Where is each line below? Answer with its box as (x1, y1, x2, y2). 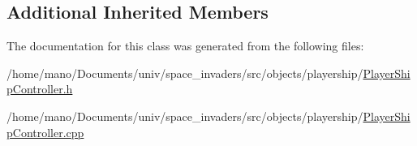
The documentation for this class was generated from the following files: (6, 37, 364, 54)
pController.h (6, 80, 73, 97)
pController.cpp (6, 123, 84, 140)
